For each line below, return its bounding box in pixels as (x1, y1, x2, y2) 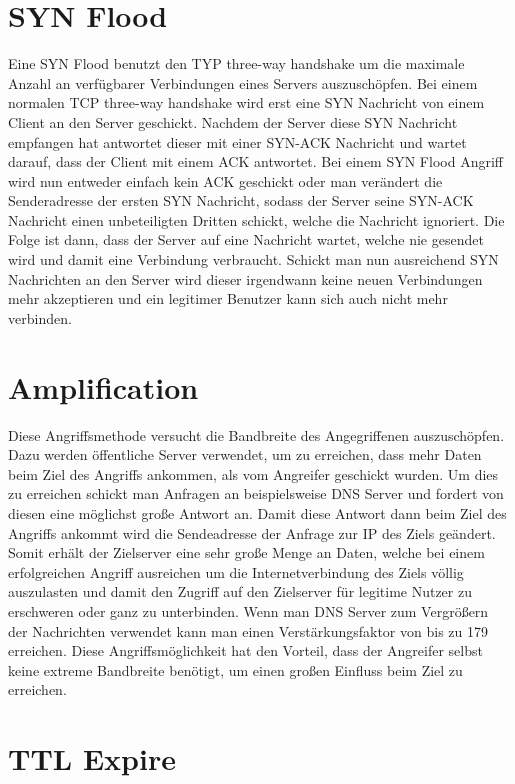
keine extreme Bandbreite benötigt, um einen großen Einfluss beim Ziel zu (8, 659, 463, 680)
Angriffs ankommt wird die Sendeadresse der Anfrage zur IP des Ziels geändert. (8, 522, 496, 543)
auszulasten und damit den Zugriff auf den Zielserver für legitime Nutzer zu (8, 581, 472, 602)
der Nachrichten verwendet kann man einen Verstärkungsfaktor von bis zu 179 (8, 620, 488, 641)
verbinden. (8, 307, 72, 328)
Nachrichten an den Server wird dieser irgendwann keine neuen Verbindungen (8, 268, 483, 289)
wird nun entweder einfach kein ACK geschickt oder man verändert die (8, 170, 443, 191)
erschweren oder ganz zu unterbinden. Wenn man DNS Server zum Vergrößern (8, 600, 489, 621)
